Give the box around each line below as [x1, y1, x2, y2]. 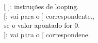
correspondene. [46, 29, 90, 39]
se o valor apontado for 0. [4, 20, 80, 30]
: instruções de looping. [10, 1, 79, 11]
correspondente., [46, 11, 95, 21]
